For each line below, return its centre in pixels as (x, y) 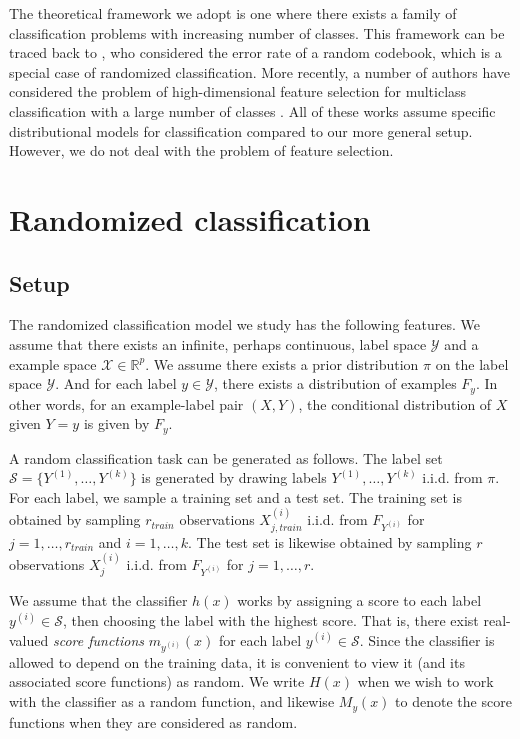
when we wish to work (425, 681)
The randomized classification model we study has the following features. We (245, 324)
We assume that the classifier (98, 600)
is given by (116, 423)
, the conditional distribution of (395, 403)
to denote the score (453, 701)
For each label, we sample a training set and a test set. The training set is (235, 496)
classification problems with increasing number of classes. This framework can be (257, 32)
